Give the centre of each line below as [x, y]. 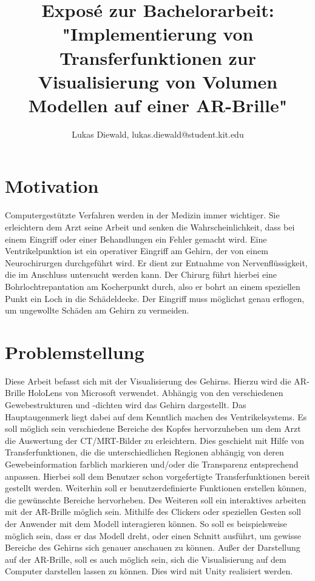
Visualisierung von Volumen [158, 81]
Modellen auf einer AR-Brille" [158, 105]
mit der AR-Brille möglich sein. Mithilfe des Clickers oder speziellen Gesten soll [153, 512]
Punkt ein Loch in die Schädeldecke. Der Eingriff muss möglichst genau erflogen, [155, 298]
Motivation [52, 186]
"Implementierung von [158, 34]
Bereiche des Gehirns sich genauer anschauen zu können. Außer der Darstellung [153, 547]
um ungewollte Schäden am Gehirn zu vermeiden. [97, 310]
